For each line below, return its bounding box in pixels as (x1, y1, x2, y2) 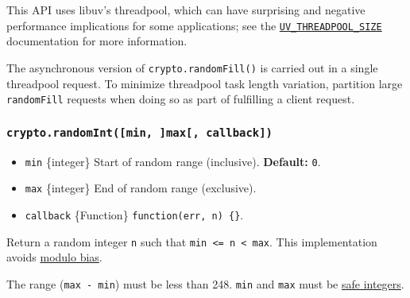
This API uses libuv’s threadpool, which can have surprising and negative (6, 2, 366, 17)
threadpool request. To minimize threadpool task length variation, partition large (6, 75, 403, 91)
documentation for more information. (6, 33, 188, 49)
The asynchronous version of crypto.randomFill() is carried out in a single (6, 59, 378, 75)
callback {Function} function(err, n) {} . (25, 206, 244, 223)
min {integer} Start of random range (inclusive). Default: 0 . (25, 153, 321, 169)
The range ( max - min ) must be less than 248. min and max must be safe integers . (6, 275, 404, 292)
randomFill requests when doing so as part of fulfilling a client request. (6, 91, 355, 107)
